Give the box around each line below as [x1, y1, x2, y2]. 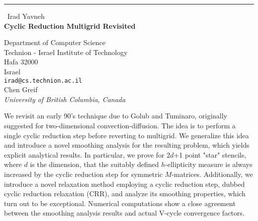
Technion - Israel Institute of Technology [4, 47, 128, 57]
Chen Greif [4, 84, 38, 95]
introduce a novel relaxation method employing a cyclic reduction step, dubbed [4, 178, 245, 189]
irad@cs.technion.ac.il [4, 77, 82, 84]
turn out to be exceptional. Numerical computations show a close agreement [4, 198, 236, 208]
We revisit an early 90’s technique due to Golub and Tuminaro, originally [4, 110, 228, 121]
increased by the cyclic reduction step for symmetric [4, 168, 163, 179]
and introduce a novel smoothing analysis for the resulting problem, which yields [4, 140, 250, 150]
